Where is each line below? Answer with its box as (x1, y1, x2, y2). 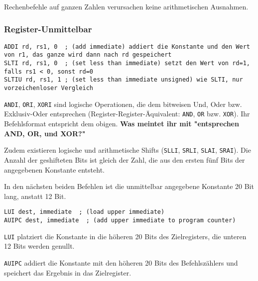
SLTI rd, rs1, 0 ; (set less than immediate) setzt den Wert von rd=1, (4, 60, 250, 67)
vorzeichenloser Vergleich (4, 85, 93, 92)
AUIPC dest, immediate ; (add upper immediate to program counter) (4, 216, 236, 224)
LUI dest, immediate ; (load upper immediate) (4, 208, 165, 216)
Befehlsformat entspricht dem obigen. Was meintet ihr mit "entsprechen (4, 118, 239, 129)
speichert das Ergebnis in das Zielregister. (4, 267, 131, 278)
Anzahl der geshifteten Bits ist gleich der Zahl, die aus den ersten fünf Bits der (4, 154, 245, 165)
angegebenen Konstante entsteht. (4, 164, 105, 175)
